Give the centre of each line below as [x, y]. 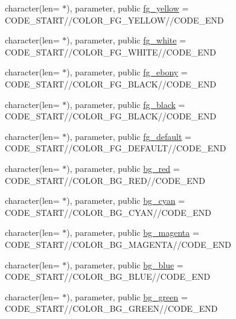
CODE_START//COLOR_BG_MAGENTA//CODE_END [118, 244]
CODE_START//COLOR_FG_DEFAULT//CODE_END [116, 148]
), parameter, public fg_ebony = [127, 72]
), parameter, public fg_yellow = [128, 8]
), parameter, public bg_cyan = [126, 201]
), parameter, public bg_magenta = [133, 232]
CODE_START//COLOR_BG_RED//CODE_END [105, 180]
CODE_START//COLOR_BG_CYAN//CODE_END [108, 212]
